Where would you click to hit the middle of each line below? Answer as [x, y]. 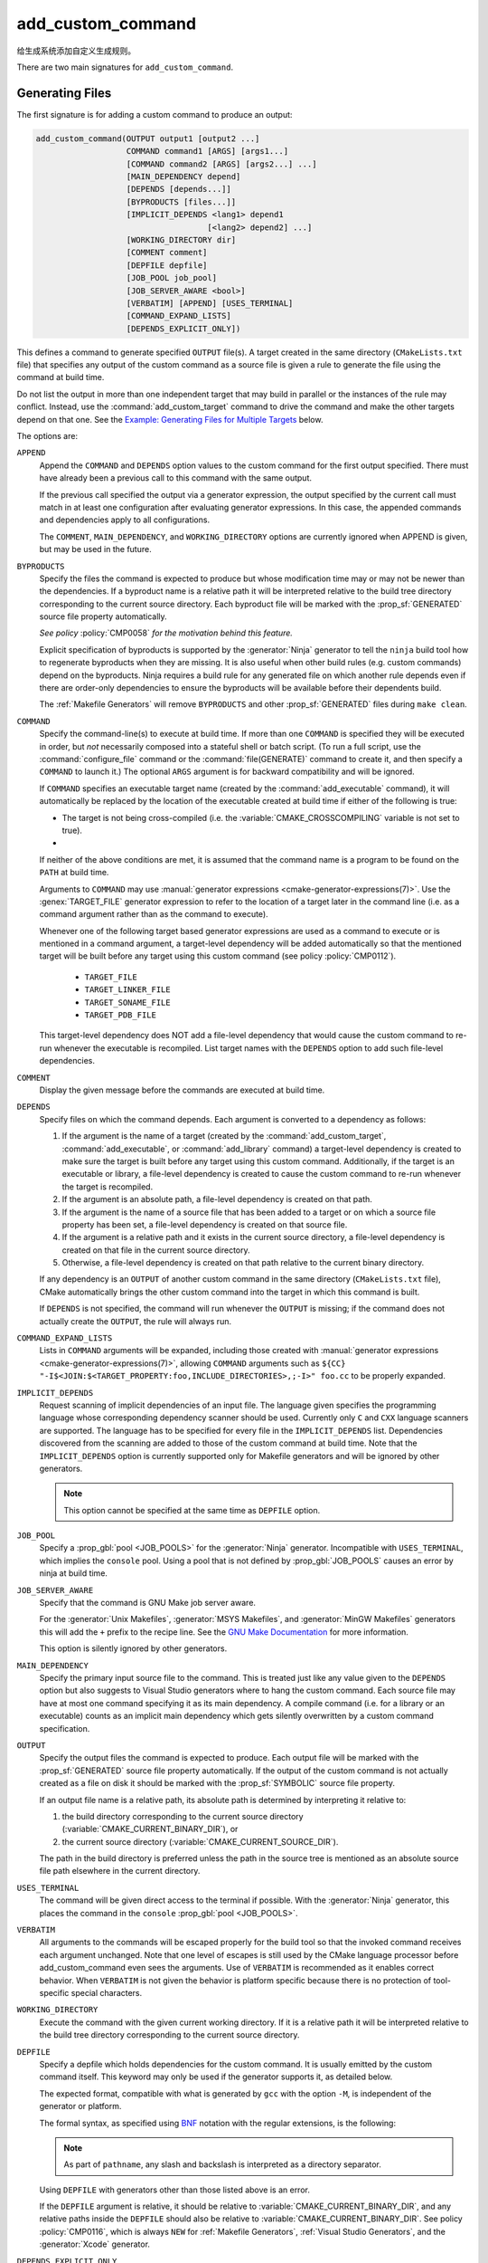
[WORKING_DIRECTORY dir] [181, 239]
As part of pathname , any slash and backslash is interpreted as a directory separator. [222, 2164]
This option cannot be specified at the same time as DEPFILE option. [192, 1510]
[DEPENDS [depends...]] [179, 189]
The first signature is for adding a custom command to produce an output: [155, 114]
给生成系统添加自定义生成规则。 [76, 51]
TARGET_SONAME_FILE [127, 1002]
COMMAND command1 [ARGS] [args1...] [207, 151]
